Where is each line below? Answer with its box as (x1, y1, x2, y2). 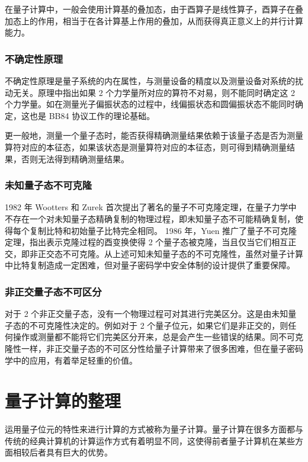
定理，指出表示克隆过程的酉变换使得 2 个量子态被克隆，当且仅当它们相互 (5, 236, 288, 248)
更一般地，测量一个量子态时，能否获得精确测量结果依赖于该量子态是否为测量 (5, 129, 303, 142)
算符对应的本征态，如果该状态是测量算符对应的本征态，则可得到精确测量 (5, 140, 287, 153)
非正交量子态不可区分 (5, 284, 102, 299)
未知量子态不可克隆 (5, 178, 92, 192)
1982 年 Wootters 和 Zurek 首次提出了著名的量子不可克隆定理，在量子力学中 (5, 201, 297, 213)
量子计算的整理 (5, 389, 121, 413)
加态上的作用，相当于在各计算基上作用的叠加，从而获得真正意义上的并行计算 (5, 14, 303, 27)
